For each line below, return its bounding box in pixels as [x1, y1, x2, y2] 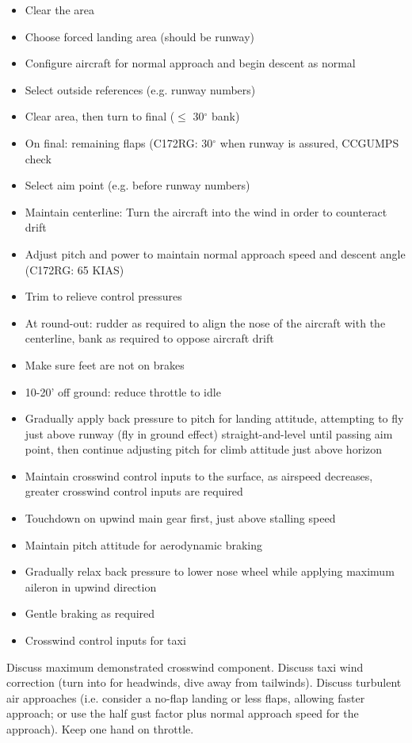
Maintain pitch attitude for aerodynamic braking [25, 536, 263, 553]
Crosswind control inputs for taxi [25, 632, 186, 649]
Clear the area [25, 2, 94, 17]
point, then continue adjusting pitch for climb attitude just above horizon [25, 441, 383, 458]
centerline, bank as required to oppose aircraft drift [25, 330, 274, 347]
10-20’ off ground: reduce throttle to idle [25, 383, 221, 400]
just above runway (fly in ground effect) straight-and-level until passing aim [25, 425, 393, 442]
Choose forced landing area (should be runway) [25, 28, 255, 44]
